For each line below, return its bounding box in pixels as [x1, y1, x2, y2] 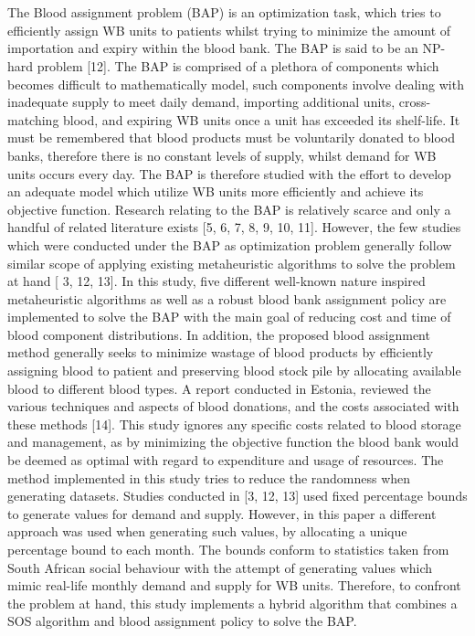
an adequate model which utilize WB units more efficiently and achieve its [7, 182, 424, 201]
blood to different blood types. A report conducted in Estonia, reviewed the [7, 378, 431, 397]
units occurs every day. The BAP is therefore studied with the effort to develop [7, 164, 451, 183]
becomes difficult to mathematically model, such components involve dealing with [7, 74, 464, 93]
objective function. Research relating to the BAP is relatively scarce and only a [7, 199, 451, 218]
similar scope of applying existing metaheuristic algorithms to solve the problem [7, 253, 456, 272]
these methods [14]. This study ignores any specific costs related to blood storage [7, 414, 461, 433]
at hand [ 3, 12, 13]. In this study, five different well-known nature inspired [7, 271, 426, 291]
